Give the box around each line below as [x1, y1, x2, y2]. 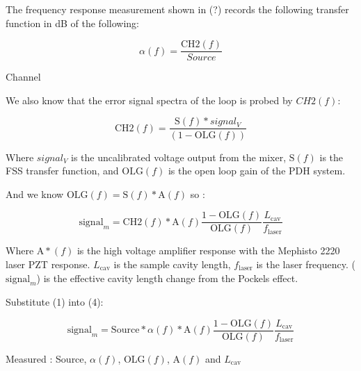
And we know [6, 186, 64, 201]
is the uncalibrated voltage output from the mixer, [71, 149, 287, 164]
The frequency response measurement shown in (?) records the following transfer [6, 2, 349, 16]
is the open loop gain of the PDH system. [168, 163, 346, 178]
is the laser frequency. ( [256, 256, 355, 271]
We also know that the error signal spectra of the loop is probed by [6, 92, 293, 107]
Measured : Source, [6, 351, 87, 365]
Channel [6, 69, 41, 84]
